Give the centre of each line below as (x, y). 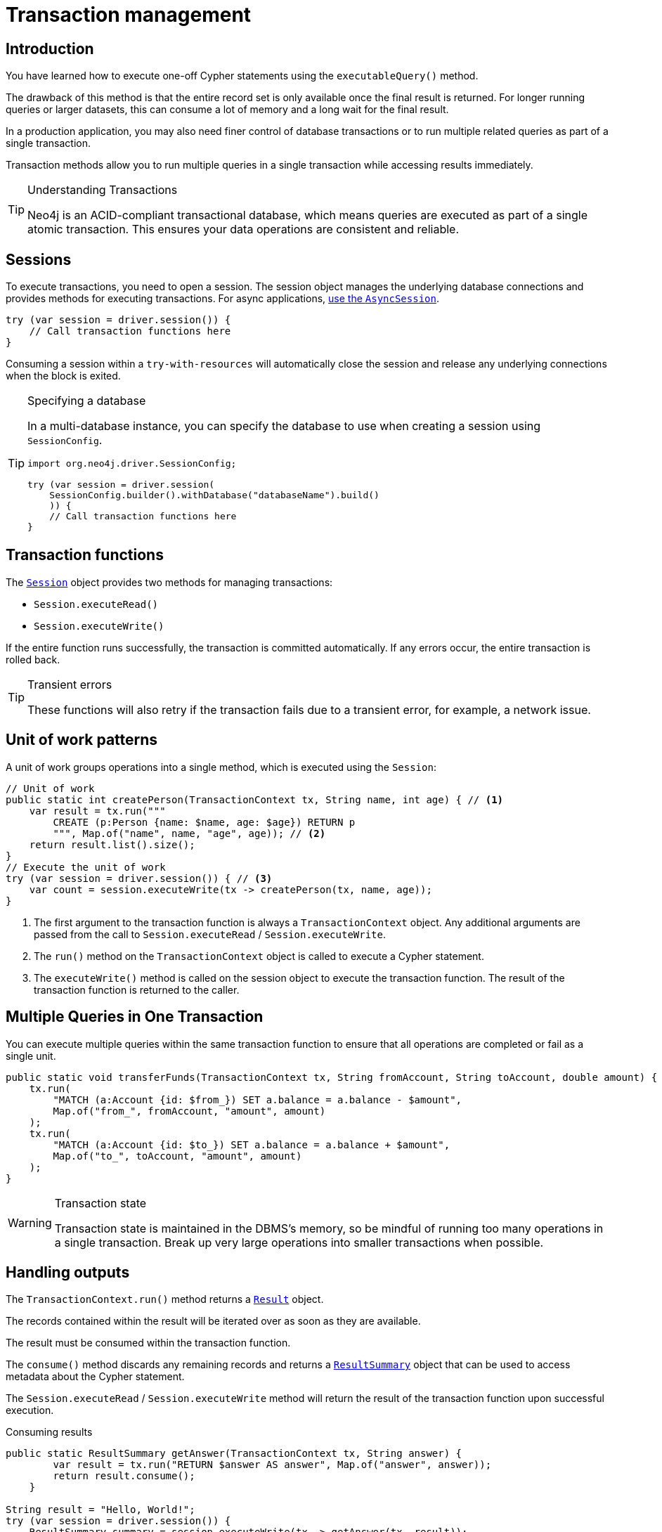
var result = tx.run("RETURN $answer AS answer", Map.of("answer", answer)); (272, 1465)
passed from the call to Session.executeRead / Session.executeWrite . (210, 934)
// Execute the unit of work (86, 867)
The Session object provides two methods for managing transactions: (169, 582)
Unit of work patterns (82, 740)
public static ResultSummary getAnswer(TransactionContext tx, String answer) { (234, 1454)
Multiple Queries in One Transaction (135, 1017)
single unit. (31, 1056)
